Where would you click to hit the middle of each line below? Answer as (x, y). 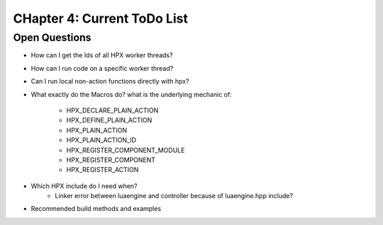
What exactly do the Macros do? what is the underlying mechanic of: (131, 94)
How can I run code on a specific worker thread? (102, 68)
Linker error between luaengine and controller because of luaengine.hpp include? (174, 196)
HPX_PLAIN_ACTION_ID (101, 140)
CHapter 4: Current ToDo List (100, 18)
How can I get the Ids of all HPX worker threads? (102, 55)
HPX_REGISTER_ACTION (102, 170)
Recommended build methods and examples (96, 209)
